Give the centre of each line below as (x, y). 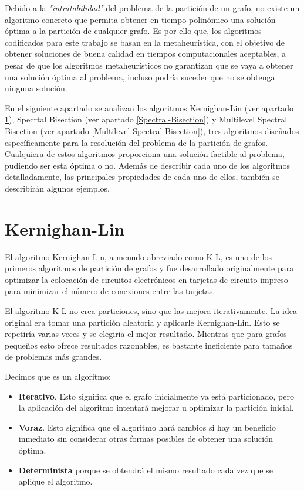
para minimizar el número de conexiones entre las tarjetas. (110, 291)
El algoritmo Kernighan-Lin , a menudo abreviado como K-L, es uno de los (139, 256)
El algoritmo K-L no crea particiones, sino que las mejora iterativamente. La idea (151, 311)
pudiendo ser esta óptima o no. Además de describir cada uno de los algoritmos (147, 165)
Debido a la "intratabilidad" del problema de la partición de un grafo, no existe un (152, 8)
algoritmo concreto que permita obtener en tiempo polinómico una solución (140, 19)
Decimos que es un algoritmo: (58, 376)
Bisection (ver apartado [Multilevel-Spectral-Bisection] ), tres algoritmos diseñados (152, 130)
